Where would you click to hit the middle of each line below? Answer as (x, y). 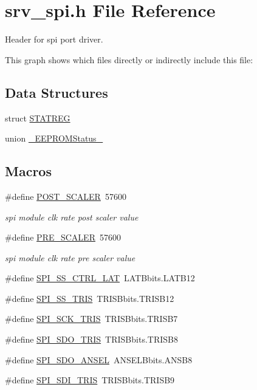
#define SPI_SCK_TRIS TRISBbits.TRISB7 (91, 319)
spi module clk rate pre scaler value (70, 257)
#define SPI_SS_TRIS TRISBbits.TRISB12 (90, 298)
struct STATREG (38, 118)
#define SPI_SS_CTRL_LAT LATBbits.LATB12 (100, 278)
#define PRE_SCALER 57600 (63, 237)
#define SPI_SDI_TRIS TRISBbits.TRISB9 (90, 380)
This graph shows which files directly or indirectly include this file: (129, 59)
